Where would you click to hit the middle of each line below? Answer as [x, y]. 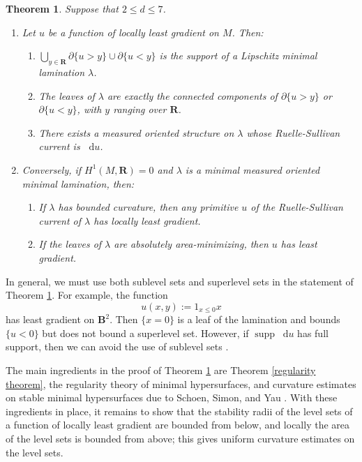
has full [313, 333]
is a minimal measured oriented [252, 169]
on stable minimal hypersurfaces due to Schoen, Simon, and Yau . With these [172, 397]
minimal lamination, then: [78, 183]
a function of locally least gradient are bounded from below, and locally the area [178, 425]
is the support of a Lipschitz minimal [238, 55]
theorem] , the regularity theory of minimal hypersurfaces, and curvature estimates [181, 383]
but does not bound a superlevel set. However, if [145, 333]
